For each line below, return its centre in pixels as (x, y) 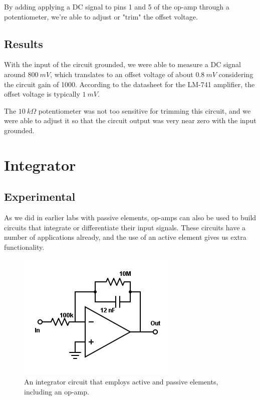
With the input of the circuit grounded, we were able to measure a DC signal (122, 64)
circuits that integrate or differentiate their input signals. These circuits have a (125, 227)
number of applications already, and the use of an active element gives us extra (125, 237)
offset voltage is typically (42, 94)
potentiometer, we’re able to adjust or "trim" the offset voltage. (101, 16)
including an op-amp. (57, 391)
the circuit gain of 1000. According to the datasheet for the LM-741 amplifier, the (129, 84)
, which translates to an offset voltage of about (122, 74)
